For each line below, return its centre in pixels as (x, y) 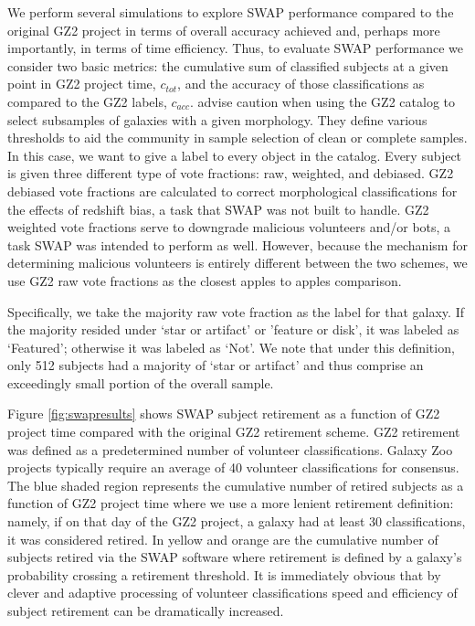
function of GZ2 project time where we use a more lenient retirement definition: (231, 503)
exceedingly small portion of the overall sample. (141, 382)
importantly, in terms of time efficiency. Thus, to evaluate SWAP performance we (236, 48)
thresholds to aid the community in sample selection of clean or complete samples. (237, 138)
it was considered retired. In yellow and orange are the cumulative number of (223, 539)
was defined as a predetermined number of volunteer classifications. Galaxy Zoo (230, 449)
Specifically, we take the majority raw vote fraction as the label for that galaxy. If (236, 311)
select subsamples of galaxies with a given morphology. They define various (217, 119)
